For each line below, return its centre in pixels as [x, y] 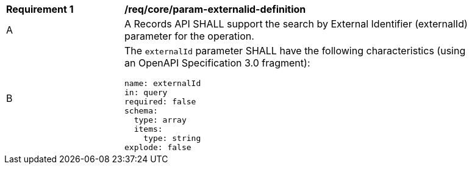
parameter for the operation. [189, 36]
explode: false [158, 147]
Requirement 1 [40, 9]
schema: [141, 111]
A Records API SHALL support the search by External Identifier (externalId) [296, 24]
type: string [172, 138]
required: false [160, 102]
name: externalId [163, 83]
